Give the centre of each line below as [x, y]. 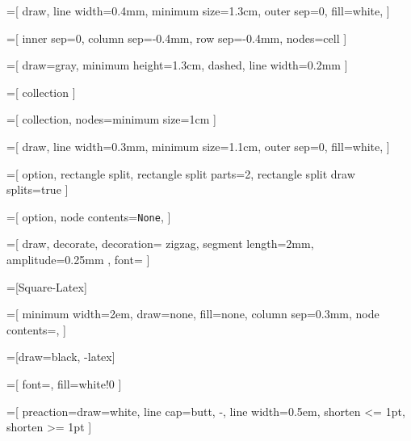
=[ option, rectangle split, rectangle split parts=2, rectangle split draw [181, 173]
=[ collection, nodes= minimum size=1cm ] [111, 119]
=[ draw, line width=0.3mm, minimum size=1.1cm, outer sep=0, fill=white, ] [198, 146]
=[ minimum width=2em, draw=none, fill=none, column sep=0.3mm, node [193, 314]
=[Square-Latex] [47, 286]
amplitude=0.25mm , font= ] [78, 259]
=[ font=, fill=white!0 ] [64, 383]
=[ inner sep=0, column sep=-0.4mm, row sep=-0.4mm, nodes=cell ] [177, 38]
